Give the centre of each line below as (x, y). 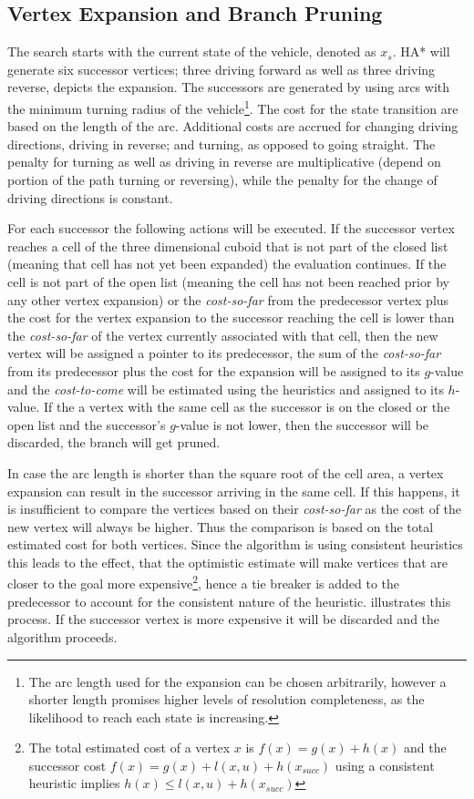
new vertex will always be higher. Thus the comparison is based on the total (221, 526)
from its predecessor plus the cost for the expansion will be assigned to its (214, 370)
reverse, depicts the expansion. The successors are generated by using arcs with (229, 87)
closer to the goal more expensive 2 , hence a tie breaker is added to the (204, 582)
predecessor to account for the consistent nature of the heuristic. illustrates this (229, 601)
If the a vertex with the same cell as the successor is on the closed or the (247, 407)
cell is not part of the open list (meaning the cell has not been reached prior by (228, 281)
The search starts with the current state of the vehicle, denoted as (192, 51)
